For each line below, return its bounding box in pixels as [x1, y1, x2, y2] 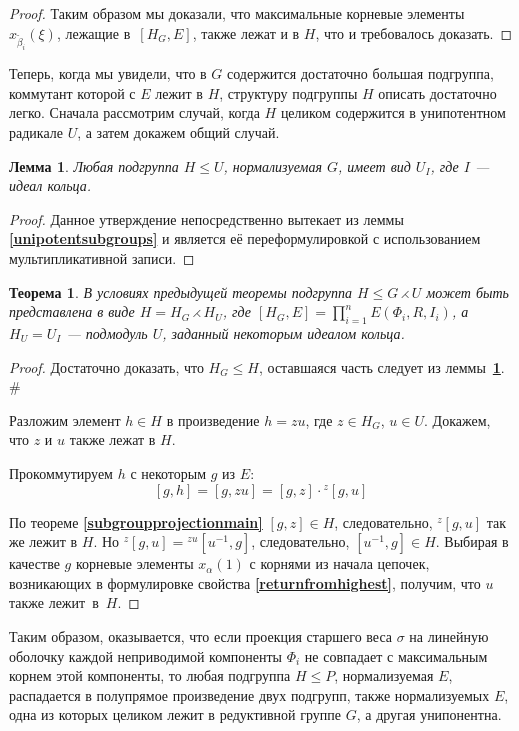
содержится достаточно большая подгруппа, [227, 63, 494, 84]
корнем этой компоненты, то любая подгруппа [9, 665, 291, 686]
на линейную [409, 625, 489, 646]
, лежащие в [56, 22, 131, 43]
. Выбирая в [435, 531, 509, 552]
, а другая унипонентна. [356, 704, 502, 725]
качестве [9, 553, 60, 574]
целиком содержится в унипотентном [280, 102, 506, 123]
